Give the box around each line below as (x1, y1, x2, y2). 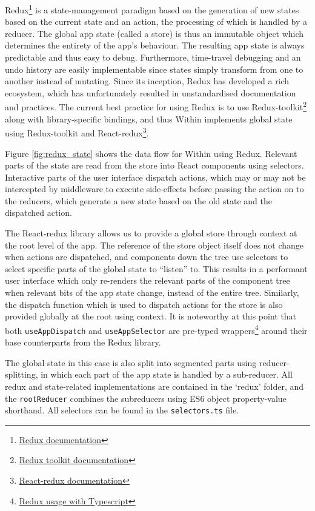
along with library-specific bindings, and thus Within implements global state (5, 112, 293, 125)
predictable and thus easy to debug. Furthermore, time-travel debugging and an (5, 51, 301, 64)
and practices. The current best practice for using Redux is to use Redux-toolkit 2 (5, 99, 307, 113)
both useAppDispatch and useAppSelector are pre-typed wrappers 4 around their (5, 322, 308, 336)
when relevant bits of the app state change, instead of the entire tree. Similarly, (5, 286, 299, 299)
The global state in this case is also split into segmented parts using (5, 356, 257, 369)
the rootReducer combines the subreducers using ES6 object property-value (5, 392, 287, 404)
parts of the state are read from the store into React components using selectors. (5, 159, 304, 172)
